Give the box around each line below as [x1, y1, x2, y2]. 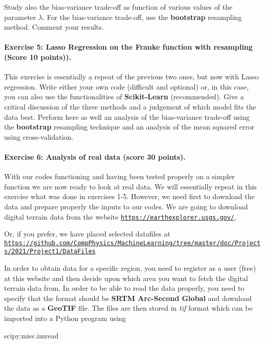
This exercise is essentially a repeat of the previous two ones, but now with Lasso [4, 71, 259, 82]
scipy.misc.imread [4, 330, 59, 340]
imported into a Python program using [4, 313, 126, 324]
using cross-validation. [4, 131, 74, 142]
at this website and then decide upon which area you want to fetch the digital [4, 272, 248, 283]
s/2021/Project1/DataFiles [4, 248, 96, 255]
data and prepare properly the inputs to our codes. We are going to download [4, 201, 248, 211]
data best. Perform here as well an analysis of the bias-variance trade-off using [4, 111, 250, 122]
